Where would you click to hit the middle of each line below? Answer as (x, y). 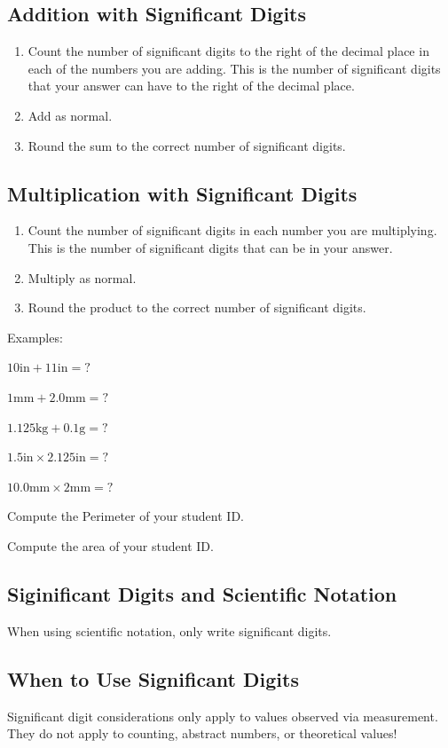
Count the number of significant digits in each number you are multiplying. (232, 230)
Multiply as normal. (82, 277)
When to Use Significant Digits (153, 678)
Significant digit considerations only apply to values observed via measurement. (223, 716)
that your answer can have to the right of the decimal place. (191, 86)
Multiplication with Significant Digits (182, 193)
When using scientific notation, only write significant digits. (169, 630)
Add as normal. (70, 115)
